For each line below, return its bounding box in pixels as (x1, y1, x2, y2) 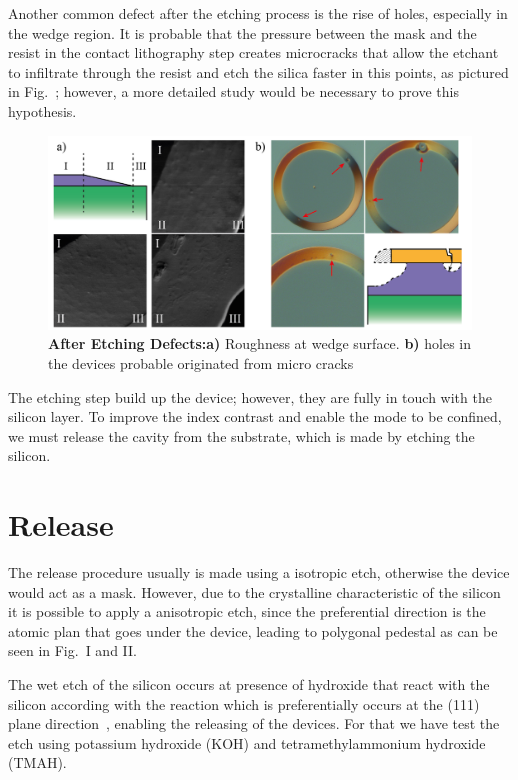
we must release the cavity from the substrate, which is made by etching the (8, 425, 475, 446)
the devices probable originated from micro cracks (48, 352, 354, 373)
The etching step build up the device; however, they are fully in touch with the (8, 386, 492, 407)
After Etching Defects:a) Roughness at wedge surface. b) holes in (48, 333, 472, 354)
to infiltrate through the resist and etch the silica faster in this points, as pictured (8, 61, 509, 82)
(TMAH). (8, 752, 67, 773)
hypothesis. (8, 100, 77, 121)
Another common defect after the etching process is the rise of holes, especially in (8, 3, 508, 23)
